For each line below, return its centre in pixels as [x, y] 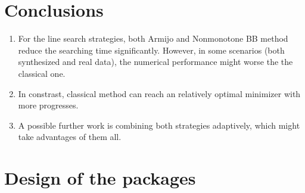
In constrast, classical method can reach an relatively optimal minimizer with [159, 93]
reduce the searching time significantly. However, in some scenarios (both [151, 50]
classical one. [42, 73]
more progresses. [48, 105]
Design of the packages [100, 178]
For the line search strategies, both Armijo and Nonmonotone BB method [153, 38]
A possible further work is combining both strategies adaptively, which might [159, 125]
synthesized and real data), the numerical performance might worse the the [155, 62]
